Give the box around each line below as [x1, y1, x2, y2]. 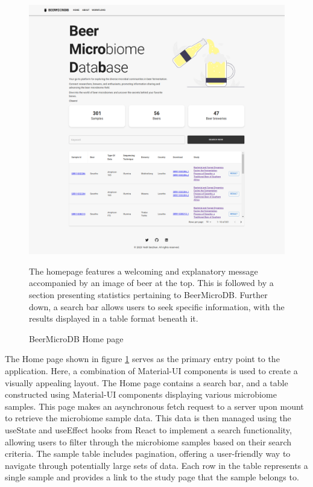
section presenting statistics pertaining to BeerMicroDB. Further [29, 288, 268, 301]
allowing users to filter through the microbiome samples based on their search [5, 435, 292, 448]
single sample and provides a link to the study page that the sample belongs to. [5, 471, 299, 483]
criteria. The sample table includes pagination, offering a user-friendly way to [5, 447, 291, 460]
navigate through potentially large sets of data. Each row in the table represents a [5, 459, 308, 471]
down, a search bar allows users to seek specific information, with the [29, 300, 285, 313]
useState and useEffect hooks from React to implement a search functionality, [5, 423, 292, 436]
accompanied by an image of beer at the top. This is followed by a [29, 276, 274, 289]
